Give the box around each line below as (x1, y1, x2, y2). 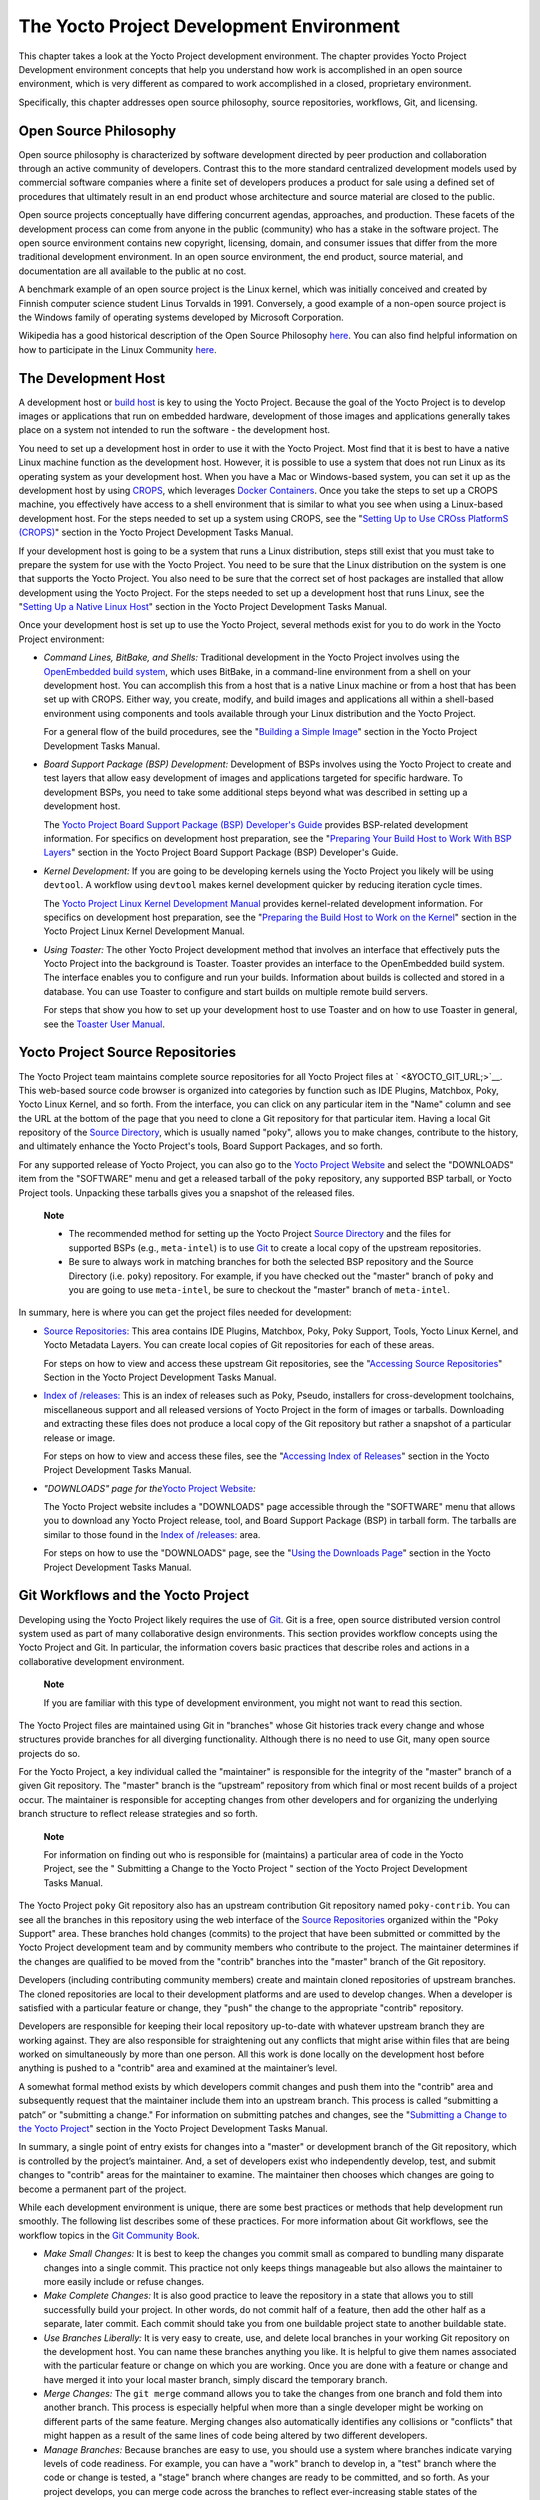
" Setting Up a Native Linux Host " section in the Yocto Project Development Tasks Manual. (18, 601, 388, 613)
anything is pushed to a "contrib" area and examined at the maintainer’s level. (18, 2062, 338, 2074)
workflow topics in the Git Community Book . (18, 2229, 200, 2241)
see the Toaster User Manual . (43, 1018, 165, 1030)
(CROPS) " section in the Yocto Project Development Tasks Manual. (18, 526, 294, 539)
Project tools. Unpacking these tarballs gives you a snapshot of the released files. (18, 1186, 355, 1199)
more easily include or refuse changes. (43, 2275, 205, 2287)
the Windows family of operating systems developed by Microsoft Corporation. (18, 311, 344, 323)
